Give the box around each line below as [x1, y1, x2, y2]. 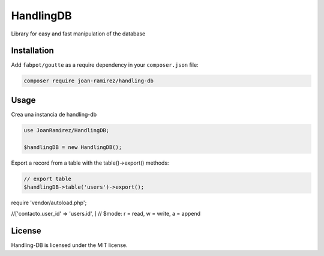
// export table [23, 175, 72, 182]
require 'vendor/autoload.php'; [11, 199, 87, 207]
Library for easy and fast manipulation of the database [11, 30, 146, 37]
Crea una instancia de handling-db [11, 111, 97, 118]
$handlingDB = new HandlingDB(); [23, 144, 122, 150]
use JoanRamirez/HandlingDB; [23, 127, 110, 133]
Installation [11, 46, 54, 56]
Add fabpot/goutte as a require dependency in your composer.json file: [11, 61, 199, 69]
